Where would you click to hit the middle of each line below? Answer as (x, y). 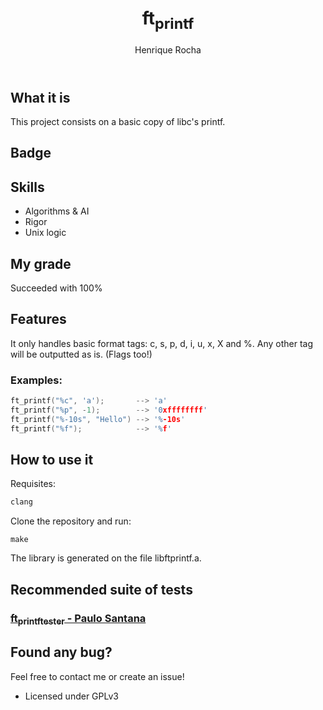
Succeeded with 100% (56, 288)
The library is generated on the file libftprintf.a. (106, 558)
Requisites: (33, 484)
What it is (40, 97)
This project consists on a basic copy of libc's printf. (118, 121)
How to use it (52, 459)
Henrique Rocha (168, 49)
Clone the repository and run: (71, 521)
